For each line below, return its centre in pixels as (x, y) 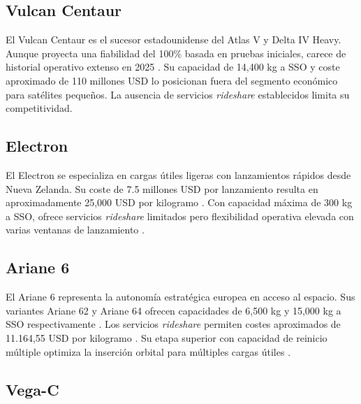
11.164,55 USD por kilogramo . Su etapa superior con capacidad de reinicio (167, 337)
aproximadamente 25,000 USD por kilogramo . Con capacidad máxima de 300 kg (179, 202)
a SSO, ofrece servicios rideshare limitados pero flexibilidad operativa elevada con (180, 216)
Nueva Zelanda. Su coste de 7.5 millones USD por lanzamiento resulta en (162, 188)
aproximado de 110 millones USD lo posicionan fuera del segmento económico (172, 80)
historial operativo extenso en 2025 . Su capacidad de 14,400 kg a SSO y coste (173, 67)
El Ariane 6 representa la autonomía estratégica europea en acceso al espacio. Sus (180, 297)
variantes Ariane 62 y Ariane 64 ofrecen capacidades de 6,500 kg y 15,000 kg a (174, 310)
